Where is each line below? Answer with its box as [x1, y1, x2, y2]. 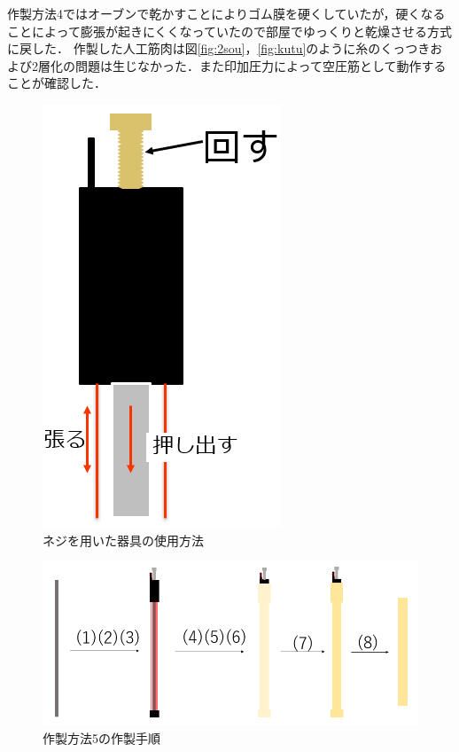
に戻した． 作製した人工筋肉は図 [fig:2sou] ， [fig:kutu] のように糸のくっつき [7, 39, 431, 58]
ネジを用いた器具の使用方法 [43, 530, 204, 549]
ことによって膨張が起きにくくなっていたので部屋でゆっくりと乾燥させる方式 [7, 21, 452, 40]
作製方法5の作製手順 [43, 728, 160, 747]
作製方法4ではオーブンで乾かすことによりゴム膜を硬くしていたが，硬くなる [7, 4, 446, 22]
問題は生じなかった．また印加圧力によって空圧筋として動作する [74, 56, 447, 74]
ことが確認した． [7, 74, 106, 92]
